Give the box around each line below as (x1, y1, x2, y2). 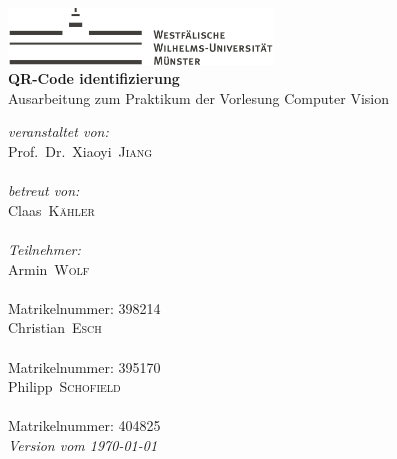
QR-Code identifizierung (8, 68, 180, 89)
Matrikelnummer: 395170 (8, 356, 161, 377)
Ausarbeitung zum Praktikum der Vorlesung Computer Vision (8, 87, 389, 108)
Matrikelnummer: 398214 (8, 297, 161, 318)
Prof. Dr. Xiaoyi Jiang (8, 141, 153, 162)
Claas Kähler (8, 199, 95, 220)
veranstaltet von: (8, 121, 109, 142)
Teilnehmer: (8, 239, 81, 260)
